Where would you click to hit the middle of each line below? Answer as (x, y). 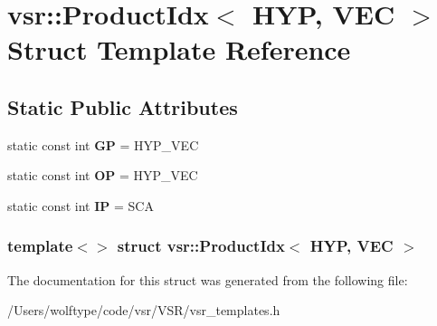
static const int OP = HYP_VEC (103, 175)
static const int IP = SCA (81, 205)
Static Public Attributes (123, 106)
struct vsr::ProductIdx (201, 246)
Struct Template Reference (179, 49)
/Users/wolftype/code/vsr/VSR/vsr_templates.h (144, 310)
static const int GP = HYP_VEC (103, 144)
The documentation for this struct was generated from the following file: (208, 279)
